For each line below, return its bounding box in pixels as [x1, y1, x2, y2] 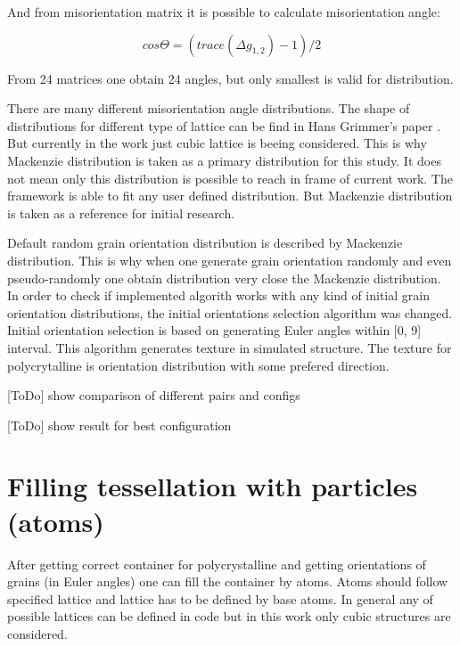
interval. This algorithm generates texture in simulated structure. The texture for [7, 338, 452, 356]
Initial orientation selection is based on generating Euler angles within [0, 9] [7, 321, 422, 339]
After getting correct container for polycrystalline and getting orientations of [7, 554, 426, 573]
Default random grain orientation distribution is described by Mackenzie [7, 233, 403, 252]
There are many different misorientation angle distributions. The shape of [7, 99, 410, 118]
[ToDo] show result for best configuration [7, 415, 232, 434]
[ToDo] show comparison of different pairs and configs [7, 386, 300, 405]
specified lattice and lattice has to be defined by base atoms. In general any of [7, 589, 433, 608]
